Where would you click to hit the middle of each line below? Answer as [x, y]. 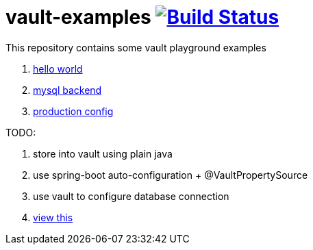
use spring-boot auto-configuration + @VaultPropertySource [171, 175]
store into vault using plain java [103, 153]
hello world [58, 68]
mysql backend [67, 90]
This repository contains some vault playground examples [136, 47]
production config [73, 111]
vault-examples [78, 17]
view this [53, 217]
